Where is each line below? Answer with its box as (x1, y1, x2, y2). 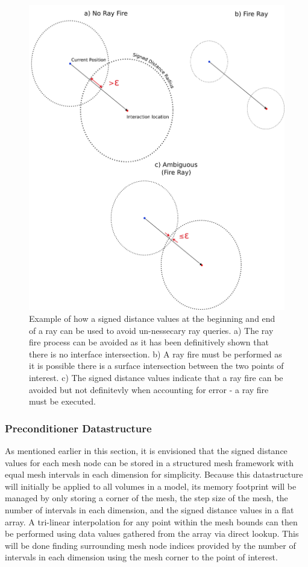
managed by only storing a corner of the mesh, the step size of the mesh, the (5, 492, 288, 504)
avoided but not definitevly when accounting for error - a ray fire (29, 383, 269, 396)
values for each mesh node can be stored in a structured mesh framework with (5, 456, 294, 469)
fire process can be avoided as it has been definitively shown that (29, 336, 269, 348)
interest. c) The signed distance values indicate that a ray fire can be (29, 371, 283, 383)
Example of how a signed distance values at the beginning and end (29, 312, 275, 325)
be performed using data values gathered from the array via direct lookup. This (5, 527, 299, 540)
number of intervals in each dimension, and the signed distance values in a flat (5, 503, 294, 516)
